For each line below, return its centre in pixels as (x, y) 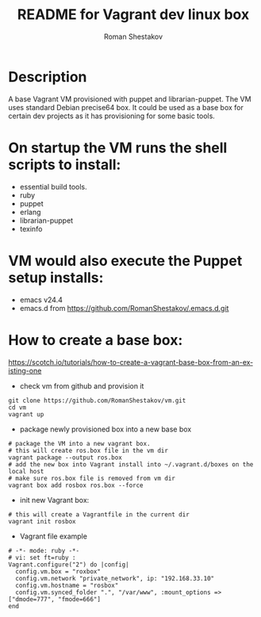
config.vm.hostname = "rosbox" (67, 585)
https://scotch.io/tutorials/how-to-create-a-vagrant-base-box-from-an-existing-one (130, 366)
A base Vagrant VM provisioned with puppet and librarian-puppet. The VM (130, 99)
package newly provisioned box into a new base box (106, 429)
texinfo (31, 228)
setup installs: (56, 277)
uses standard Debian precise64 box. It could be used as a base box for (126, 107)
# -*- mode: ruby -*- (44, 550)
